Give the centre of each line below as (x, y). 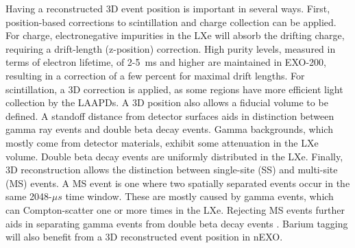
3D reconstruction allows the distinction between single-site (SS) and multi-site (172, 170)
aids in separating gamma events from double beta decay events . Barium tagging (177, 223)
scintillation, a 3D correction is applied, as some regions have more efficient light (174, 89)
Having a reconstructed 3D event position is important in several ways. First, (168, 8)
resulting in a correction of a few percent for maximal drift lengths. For (155, 75)
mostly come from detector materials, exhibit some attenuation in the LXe (162, 142)
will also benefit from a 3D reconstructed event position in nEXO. (144, 237)
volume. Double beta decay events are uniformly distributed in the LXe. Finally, (174, 156)
